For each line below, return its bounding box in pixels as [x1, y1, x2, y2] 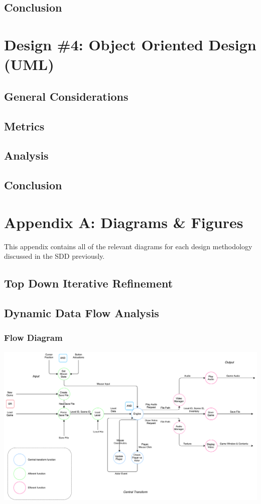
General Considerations [4, 88, 128, 104]
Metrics [4, 118, 45, 133]
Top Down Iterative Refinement [4, 275, 173, 291]
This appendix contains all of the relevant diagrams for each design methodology [4, 241, 252, 251]
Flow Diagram [4, 331, 63, 344]
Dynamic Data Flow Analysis [4, 305, 159, 320]
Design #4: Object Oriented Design [4, 34, 256, 54]
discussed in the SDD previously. [4, 251, 105, 261]
